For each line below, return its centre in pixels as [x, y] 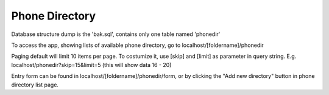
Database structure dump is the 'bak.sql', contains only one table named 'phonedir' [116, 34]
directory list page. [35, 85]
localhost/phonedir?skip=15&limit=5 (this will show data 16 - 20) [91, 65]
